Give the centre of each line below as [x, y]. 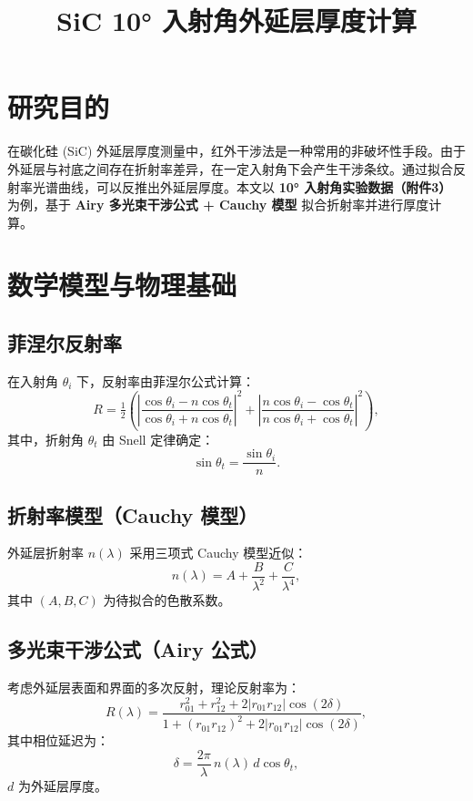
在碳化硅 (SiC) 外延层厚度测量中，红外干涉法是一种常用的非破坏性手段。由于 [236, 151]
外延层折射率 [45, 553]
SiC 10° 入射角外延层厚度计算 [236, 21]
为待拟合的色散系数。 [167, 600]
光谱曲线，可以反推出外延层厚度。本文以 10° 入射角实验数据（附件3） [242, 186]
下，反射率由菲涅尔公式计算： [166, 380]
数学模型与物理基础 [122, 285]
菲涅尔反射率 [65, 343]
